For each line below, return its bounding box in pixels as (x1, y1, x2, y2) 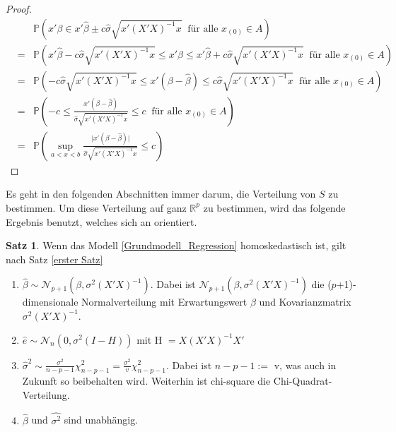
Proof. (6, 1, 32, 16)
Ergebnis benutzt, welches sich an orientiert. (6, 214, 197, 229)
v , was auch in (274, 357, 337, 372)
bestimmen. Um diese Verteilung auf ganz (6, 200, 187, 215)
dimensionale (22, 294, 78, 309)
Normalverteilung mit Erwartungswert (81, 294, 248, 309)
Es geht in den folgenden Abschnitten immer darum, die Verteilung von (6, 186, 316, 201)
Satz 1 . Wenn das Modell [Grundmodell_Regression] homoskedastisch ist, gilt (6, 238, 346, 253)
